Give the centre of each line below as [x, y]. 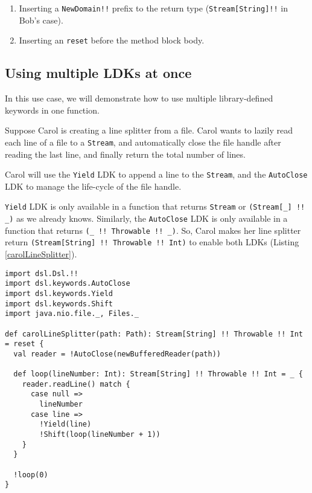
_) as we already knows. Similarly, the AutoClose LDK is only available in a [146, 218]
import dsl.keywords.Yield [59, 293]
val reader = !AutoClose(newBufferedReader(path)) [117, 354]
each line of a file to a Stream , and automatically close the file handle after [143, 142]
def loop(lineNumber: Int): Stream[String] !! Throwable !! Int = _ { [158, 374]
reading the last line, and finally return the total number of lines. [125, 154]
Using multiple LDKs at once [98, 73]
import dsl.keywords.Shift [59, 304]
